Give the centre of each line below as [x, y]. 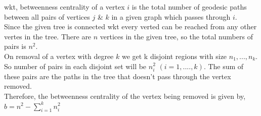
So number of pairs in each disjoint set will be [75, 66]
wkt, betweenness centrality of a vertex [64, 7]
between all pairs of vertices [47, 16]
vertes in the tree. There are [48, 36]
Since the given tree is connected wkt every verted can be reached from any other [130, 26]
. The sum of [224, 66]
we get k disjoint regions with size [174, 56]
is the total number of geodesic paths [189, 7]
